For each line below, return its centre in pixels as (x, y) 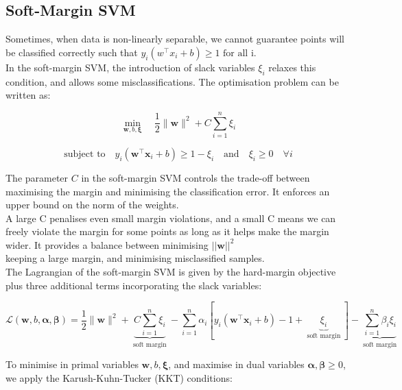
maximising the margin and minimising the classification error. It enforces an (168, 191)
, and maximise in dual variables (236, 364)
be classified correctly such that (72, 52)
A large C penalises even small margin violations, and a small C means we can (171, 218)
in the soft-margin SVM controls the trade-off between (196, 177)
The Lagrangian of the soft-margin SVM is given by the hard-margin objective (171, 272)
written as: (28, 95)
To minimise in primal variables (72, 364)
